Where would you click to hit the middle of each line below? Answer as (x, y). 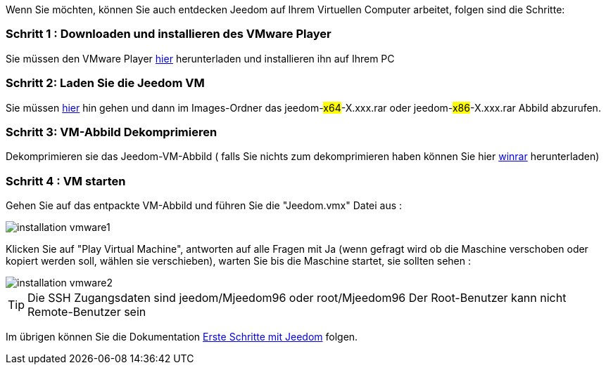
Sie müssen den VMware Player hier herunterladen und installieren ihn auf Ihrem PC (200, 58)
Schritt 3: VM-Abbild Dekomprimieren (112, 132)
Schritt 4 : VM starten (66, 181)
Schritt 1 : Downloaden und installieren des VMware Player (169, 34)
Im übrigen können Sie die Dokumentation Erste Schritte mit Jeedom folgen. (182, 337)
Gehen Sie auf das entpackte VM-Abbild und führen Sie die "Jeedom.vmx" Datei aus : (204, 205)
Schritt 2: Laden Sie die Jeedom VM (105, 83)
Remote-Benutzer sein (87, 312)
